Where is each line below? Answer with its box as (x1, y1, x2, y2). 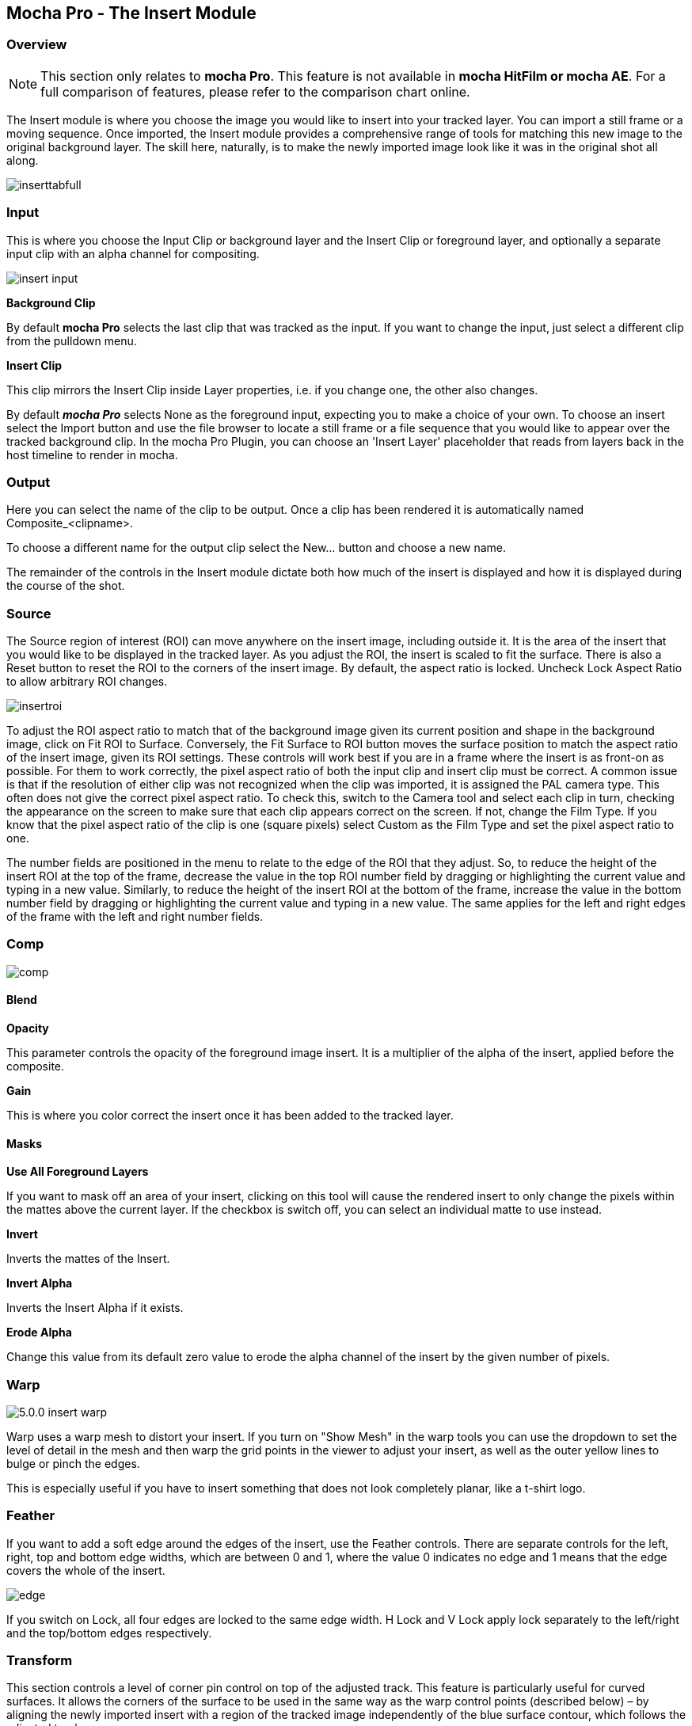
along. (6, 153, 39, 167)
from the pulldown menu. (6, 333, 137, 348)
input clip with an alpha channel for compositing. (6, 246, 260, 260)
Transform (6, 1652, 73, 1669)
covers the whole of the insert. (6, 1563, 165, 1577)
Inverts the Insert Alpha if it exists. (6, 1301, 184, 1315)
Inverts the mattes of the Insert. (6, 1252, 170, 1266)
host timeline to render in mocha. (6, 447, 178, 462)
